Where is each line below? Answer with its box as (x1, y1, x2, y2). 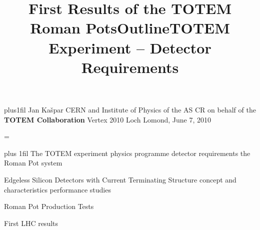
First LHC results (4, 217, 58, 228)
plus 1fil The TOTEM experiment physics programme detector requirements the (4, 147, 250, 158)
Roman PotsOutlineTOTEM (30, 17, 230, 38)
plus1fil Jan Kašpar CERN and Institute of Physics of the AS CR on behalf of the (4, 104, 256, 114)
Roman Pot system (4, 157, 62, 168)
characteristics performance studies (4, 184, 111, 194)
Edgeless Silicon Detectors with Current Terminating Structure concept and (4, 174, 236, 184)
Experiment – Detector (48, 37, 211, 57)
